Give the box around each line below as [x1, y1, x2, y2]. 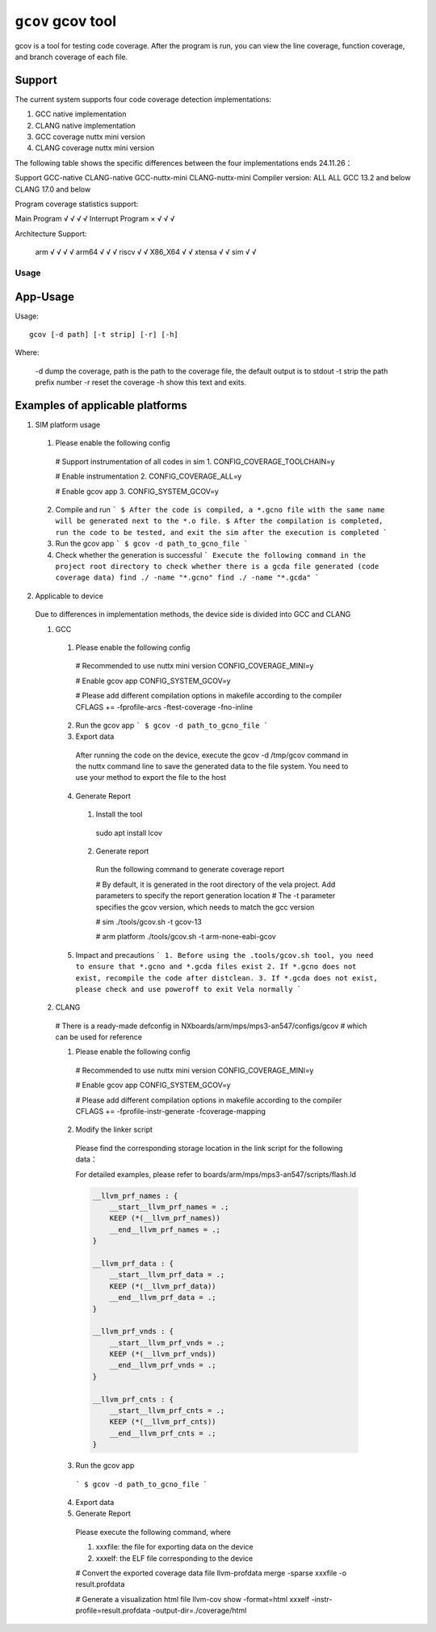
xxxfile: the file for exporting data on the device [95, 1542, 254, 1552]
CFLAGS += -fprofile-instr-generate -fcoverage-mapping [75, 1107, 266, 1116]
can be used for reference [55, 1032, 143, 1042]
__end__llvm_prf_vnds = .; [109, 1360, 217, 1370]
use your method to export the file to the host [75, 773, 227, 782]
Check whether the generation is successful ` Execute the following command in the [55, 550, 367, 559]
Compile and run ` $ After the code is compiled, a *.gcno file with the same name [55, 505, 385, 515]
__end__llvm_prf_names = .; [109, 1225, 221, 1234]
